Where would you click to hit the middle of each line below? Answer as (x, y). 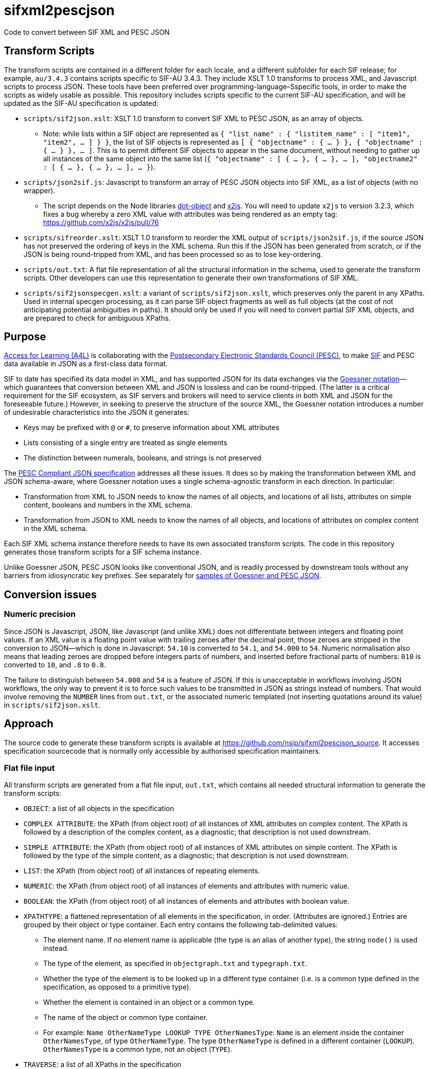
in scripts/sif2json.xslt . (52, 705)
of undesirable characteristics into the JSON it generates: (97, 412)
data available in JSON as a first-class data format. (86, 364)
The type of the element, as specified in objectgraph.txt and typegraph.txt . (175, 964)
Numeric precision (40, 614)
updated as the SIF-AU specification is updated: (81, 103)
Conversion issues (50, 594)
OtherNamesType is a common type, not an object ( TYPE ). (138, 1049)
